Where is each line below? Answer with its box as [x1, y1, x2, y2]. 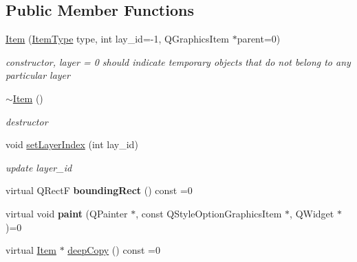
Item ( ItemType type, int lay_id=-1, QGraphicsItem [6, 32, 229, 46]
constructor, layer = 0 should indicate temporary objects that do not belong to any [6, 54, 351, 69]
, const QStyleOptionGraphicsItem [136, 206, 282, 220]
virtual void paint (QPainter [6, 206, 128, 220]
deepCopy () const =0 [67, 243, 160, 257]
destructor [6, 114, 48, 128]
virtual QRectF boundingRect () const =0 [6, 183, 193, 198]
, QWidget [290, 206, 334, 220]
